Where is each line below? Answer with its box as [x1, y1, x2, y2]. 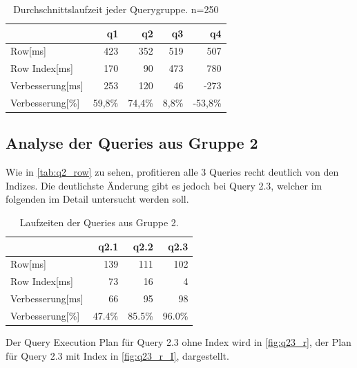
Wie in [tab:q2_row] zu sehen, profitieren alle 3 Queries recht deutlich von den [6, 165, 339, 179]
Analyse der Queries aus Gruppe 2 [6, 132, 258, 154]
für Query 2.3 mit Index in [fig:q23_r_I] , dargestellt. [6, 348, 229, 362]
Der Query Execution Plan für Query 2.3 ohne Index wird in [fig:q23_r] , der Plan [6, 335, 351, 349]
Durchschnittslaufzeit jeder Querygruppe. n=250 [13, 2, 219, 16]
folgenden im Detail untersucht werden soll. [6, 192, 189, 206]
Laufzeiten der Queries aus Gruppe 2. [19, 215, 179, 230]
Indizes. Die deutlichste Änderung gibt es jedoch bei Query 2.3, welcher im [6, 178, 322, 192]
